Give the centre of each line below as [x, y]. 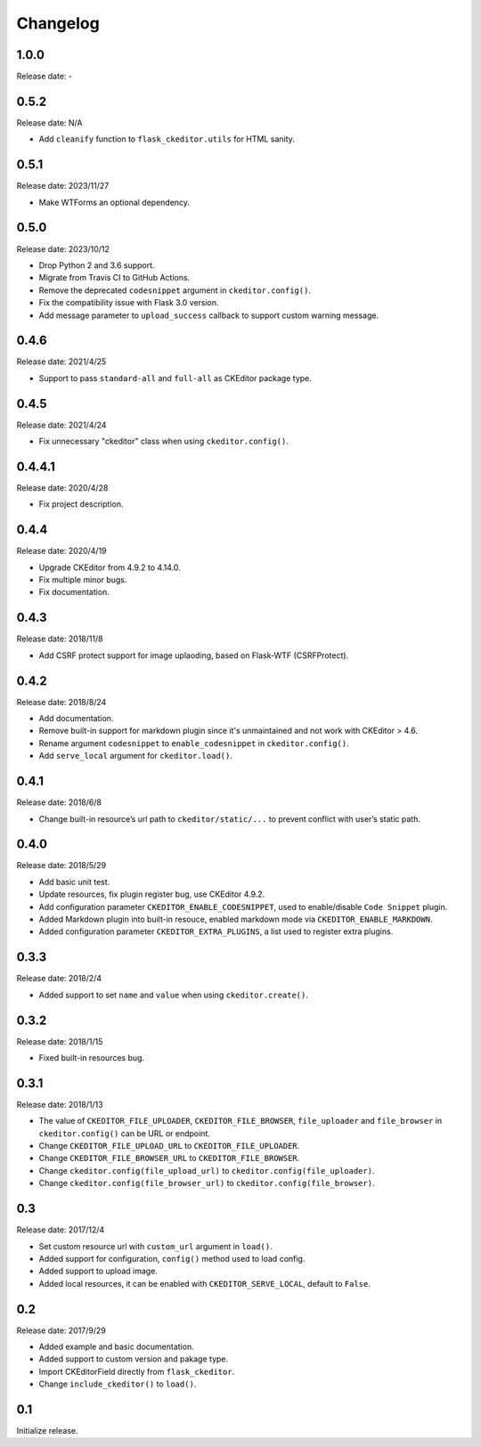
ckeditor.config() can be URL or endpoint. [125, 1133]
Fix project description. [81, 504]
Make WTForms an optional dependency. [114, 202]
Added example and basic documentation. [117, 1347]
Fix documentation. [74, 592]
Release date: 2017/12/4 [61, 1230]
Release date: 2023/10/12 [63, 248]
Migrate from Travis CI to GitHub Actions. [114, 278]
